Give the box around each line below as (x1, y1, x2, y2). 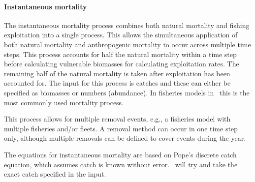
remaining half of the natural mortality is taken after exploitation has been (4, 68, 230, 78)
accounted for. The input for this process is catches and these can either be (4, 78, 231, 88)
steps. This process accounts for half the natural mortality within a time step (4, 49, 237, 59)
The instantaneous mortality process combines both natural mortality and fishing (4, 20, 250, 30)
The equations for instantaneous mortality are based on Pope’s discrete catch (4, 149, 237, 159)
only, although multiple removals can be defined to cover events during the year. (4, 133, 246, 143)
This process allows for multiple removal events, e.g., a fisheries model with (4, 114, 231, 124)
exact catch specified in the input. (4, 169, 106, 179)
